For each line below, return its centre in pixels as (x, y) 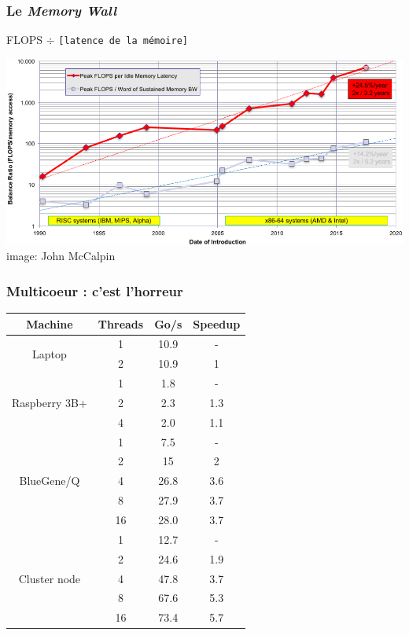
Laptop (50, 353)
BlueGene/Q (50, 481)
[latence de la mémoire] (123, 41)
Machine (50, 323)
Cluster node (50, 578)
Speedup (217, 323)
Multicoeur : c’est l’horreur (95, 290)
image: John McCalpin (61, 256)
